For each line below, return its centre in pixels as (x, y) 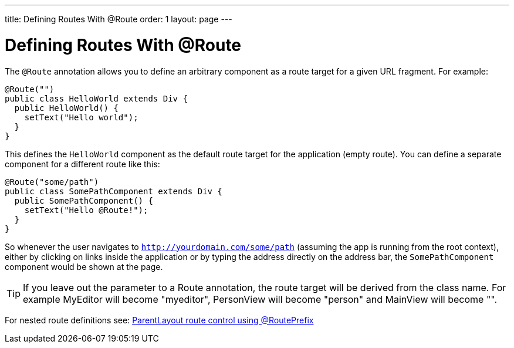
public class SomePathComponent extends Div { (114, 191)
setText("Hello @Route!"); (86, 210)
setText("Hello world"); (81, 117)
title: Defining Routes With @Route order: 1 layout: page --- (119, 19)
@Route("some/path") (52, 182)
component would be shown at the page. (84, 266)
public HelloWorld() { (66, 108)
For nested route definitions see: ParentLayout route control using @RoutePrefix (159, 320)
